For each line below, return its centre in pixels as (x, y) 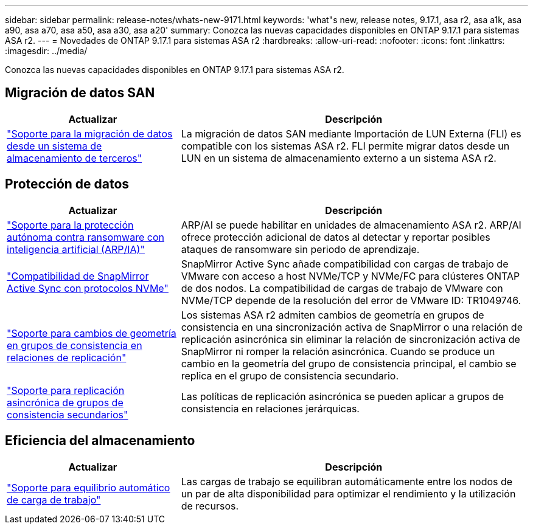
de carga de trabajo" (54, 500)
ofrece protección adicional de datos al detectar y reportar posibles (336, 237)
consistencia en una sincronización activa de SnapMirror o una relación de (352, 327)
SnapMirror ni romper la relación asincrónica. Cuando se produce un (338, 351)
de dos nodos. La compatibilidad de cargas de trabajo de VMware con (342, 288)
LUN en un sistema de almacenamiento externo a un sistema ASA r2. (339, 158)
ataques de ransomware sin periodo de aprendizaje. (300, 249)
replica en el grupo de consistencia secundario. (290, 375)
